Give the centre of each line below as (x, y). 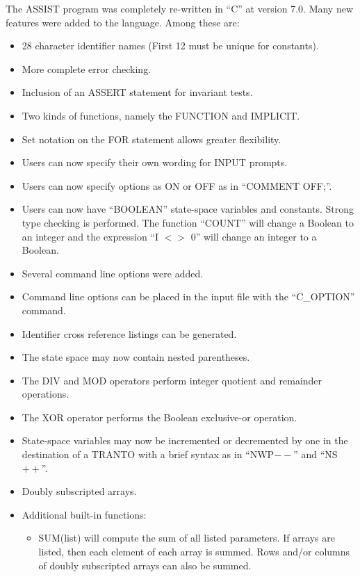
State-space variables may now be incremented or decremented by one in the (185, 440)
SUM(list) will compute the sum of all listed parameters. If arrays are (187, 538)
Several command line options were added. (113, 273)
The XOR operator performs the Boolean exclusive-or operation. (159, 417)
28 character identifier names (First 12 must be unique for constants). (170, 46)
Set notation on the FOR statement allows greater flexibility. (152, 139)
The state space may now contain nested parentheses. (136, 357)
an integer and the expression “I (90, 236)
